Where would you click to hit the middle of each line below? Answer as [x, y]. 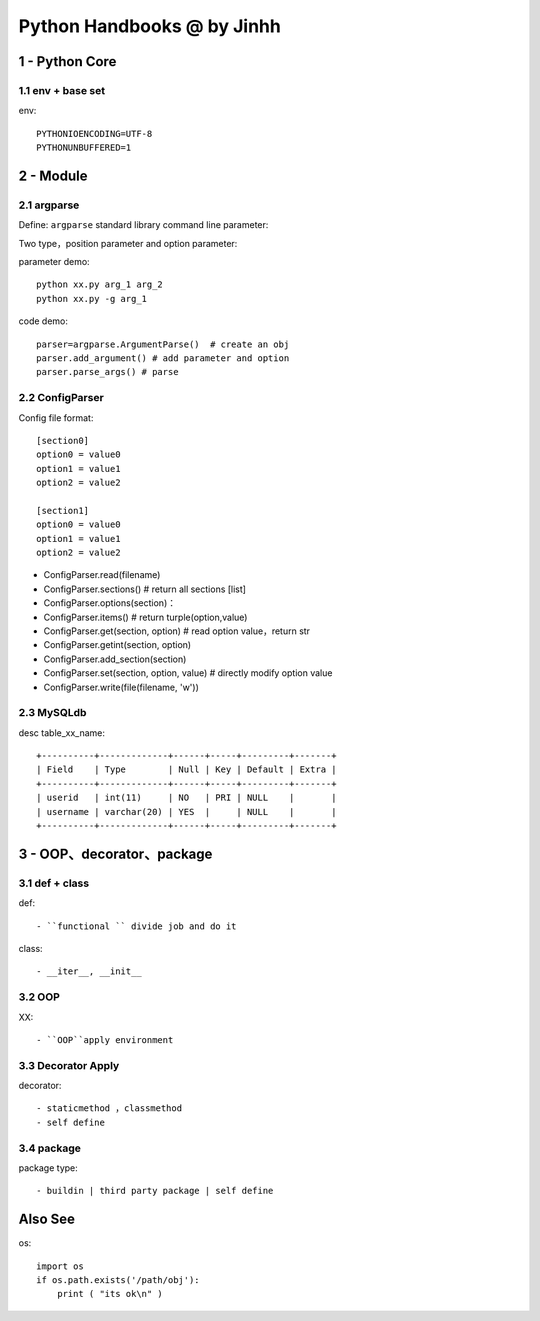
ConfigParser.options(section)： [110, 603]
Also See [46, 1219]
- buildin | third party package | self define [155, 1191]
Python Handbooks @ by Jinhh [150, 26]
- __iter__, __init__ [89, 971]
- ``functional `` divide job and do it [136, 926]
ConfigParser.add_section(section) [115, 659]
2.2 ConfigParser [61, 398]
